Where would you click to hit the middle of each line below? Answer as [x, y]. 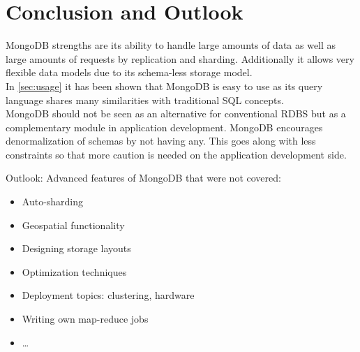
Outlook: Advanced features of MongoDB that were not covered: [143, 178]
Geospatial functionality [73, 225]
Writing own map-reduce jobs [85, 319]
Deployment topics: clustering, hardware [108, 295]
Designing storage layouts [76, 248]
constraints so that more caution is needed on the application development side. [176, 154]
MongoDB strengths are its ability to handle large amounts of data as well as [171, 45]
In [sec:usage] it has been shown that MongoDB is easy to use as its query [164, 86]
